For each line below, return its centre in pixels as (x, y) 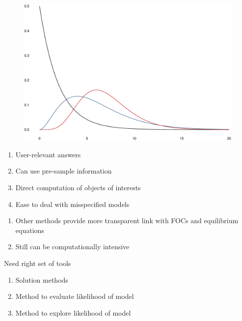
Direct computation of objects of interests (78, 188)
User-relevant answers (48, 154)
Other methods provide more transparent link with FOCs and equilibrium (127, 220)
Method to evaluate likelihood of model (75, 296)
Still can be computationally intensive (72, 247)
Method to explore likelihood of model (73, 312)
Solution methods (42, 279)
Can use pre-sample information (64, 171)
